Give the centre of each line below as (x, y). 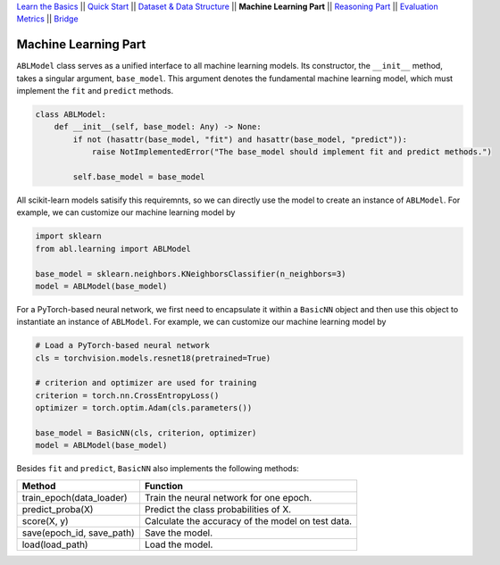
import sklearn (68, 236)
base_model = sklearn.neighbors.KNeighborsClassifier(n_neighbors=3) (191, 274)
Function (163, 486)
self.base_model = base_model (139, 177)
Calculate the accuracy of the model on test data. (248, 520)
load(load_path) (55, 544)
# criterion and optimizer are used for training (146, 383)
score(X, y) (45, 520)
